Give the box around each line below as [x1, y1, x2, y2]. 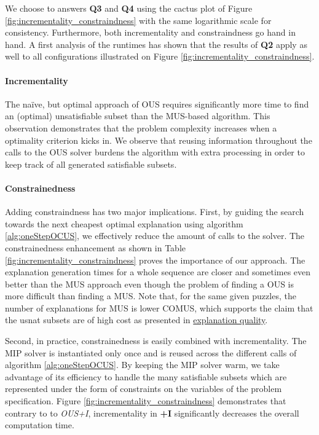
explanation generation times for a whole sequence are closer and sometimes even [5, 265, 311, 278]
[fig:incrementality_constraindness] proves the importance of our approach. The [5, 253, 305, 266]
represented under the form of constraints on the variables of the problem [5, 382, 282, 395]
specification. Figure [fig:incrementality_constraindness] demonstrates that [5, 394, 286, 407]
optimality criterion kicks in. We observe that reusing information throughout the [5, 133, 312, 146]
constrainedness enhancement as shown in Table [5, 241, 186, 254]
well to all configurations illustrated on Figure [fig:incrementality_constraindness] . [5, 50, 315, 63]
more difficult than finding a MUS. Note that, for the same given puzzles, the [5, 289, 296, 302]
